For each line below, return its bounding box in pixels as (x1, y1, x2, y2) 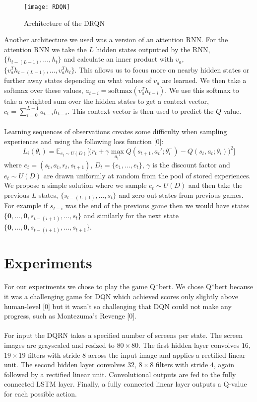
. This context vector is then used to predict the (67, 105, 214, 116)
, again (213, 359, 234, 370)
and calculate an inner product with (64, 54, 174, 64)
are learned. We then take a (162, 75, 247, 85)
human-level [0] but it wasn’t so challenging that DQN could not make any (4, 301, 232, 311)
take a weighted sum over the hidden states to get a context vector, (4, 96, 209, 106)
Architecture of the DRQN (24, 17, 105, 28)
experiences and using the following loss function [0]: (4, 136, 164, 146)
